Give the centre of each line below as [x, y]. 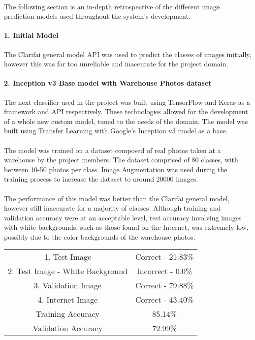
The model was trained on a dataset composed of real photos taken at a [112, 150]
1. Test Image [68, 257]
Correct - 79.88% [165, 285]
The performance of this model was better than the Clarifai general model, [117, 198]
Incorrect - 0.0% [164, 271]
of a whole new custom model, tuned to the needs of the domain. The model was [126, 121]
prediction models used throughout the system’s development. [97, 16]
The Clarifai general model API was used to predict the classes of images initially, [128, 54]
